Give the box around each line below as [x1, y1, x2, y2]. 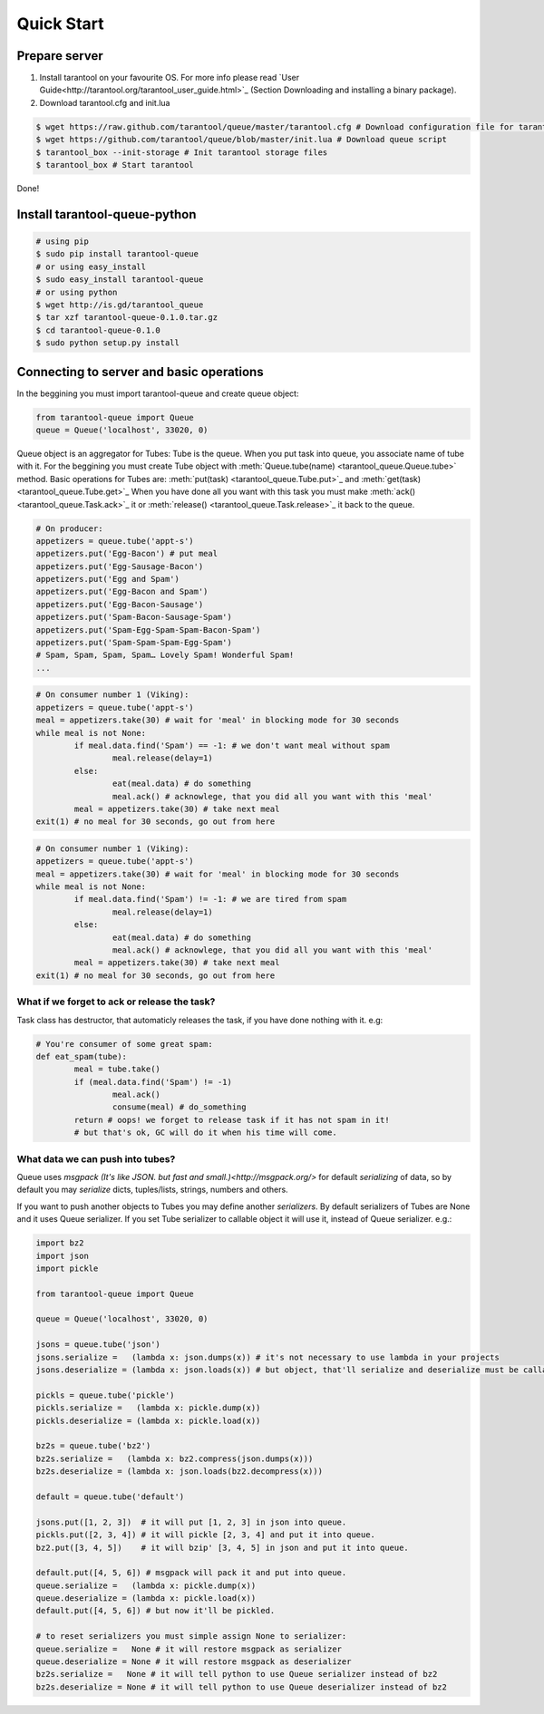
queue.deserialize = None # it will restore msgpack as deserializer [35, 1657, 352, 1667]
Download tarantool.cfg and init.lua [39, 97, 170, 108]
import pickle [35, 1263, 99, 1273]
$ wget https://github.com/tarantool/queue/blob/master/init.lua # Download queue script [35, 134, 448, 145]
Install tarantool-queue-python [16, 207, 197, 222]
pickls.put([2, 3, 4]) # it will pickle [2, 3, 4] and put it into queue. [35, 1530, 376, 1540]
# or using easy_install [35, 261, 147, 272]
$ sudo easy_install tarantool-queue [35, 275, 204, 285]
